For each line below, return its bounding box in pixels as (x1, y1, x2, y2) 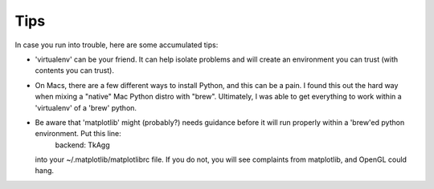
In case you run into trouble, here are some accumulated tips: (14, 40, 219, 50)
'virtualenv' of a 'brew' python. (35, 103, 137, 112)
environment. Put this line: (35, 129, 122, 139)
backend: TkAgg (55, 140, 110, 150)
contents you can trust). (35, 66, 114, 75)
